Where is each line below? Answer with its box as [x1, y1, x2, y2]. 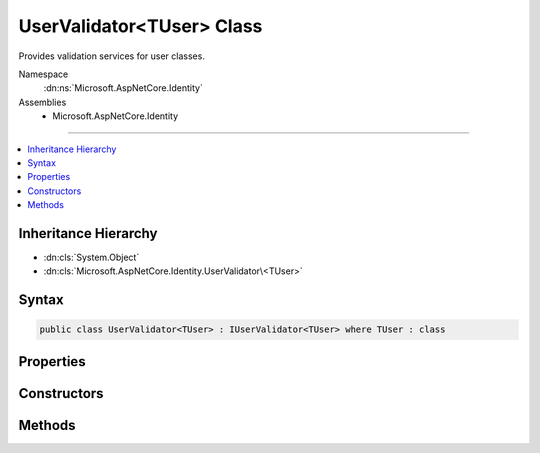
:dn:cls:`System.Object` [43, 251, 140, 263]
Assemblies [18, 96, 67, 108]
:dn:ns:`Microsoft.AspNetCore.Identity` [43, 82, 204, 94]
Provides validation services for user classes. [18, 50, 205, 62]
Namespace [18, 68, 69, 80]
